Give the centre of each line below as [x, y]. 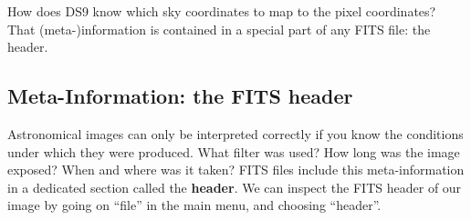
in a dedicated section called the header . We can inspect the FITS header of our [235, 187]
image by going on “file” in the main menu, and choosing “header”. [194, 205]
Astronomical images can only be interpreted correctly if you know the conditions [235, 133]
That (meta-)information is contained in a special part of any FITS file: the [219, 29]
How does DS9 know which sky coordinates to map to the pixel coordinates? [222, 11]
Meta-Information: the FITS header [180, 96]
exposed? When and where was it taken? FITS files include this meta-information [236, 170]
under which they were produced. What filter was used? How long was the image [234, 151]
